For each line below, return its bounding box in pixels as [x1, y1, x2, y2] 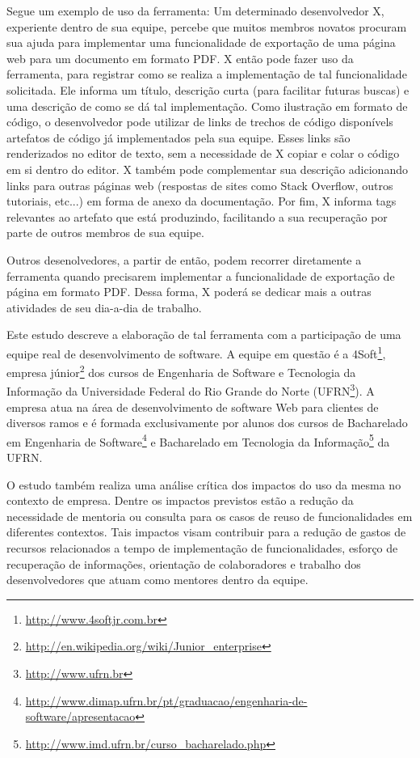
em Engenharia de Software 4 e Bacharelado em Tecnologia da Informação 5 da [6, 430, 390, 450]
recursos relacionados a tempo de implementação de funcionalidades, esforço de [6, 540, 398, 557]
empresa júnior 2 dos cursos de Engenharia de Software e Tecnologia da [6, 362, 356, 380]
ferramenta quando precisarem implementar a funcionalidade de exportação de [6, 267, 395, 284]
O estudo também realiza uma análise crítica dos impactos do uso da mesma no [6, 476, 401, 493]
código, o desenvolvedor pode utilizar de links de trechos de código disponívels [6, 113, 393, 130]
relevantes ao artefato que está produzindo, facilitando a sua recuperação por [6, 208, 388, 225]
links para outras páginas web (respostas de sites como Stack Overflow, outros [6, 176, 393, 193]
